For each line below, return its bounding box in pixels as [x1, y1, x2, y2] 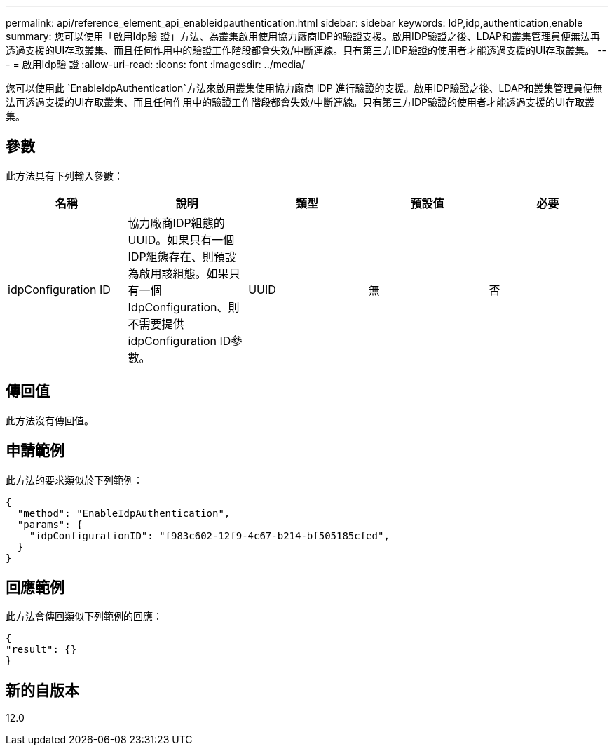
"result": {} [6, 644, 77, 656]
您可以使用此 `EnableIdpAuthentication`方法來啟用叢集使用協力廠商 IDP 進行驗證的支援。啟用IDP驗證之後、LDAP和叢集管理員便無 [6, 82, 603, 94]
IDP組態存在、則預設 [128, 249, 236, 264]
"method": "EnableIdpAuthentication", [17, 507, 231, 519]
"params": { [17, 518, 83, 530]
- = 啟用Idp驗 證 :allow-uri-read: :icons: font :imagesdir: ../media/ [6, 58, 306, 70]
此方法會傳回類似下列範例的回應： [6, 610, 163, 623]
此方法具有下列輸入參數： [6, 169, 123, 182]
